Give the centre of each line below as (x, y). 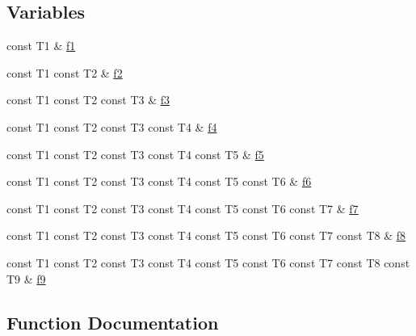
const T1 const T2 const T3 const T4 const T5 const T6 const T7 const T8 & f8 (206, 235)
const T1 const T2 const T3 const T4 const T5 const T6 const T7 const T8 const (208, 262)
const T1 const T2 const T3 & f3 (88, 100)
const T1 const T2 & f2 (65, 72)
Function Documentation (113, 322)
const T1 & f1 (41, 46)
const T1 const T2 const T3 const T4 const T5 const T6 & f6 (159, 181)
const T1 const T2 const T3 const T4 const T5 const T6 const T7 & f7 (183, 208)
